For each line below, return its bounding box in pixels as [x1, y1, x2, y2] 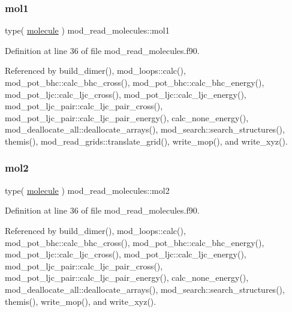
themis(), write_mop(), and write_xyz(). [5, 295, 156, 307]
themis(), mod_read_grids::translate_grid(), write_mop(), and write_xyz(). [5, 134, 288, 147]
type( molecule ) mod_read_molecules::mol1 [5, 24, 170, 37]
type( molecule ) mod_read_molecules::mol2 [5, 184, 170, 196]
